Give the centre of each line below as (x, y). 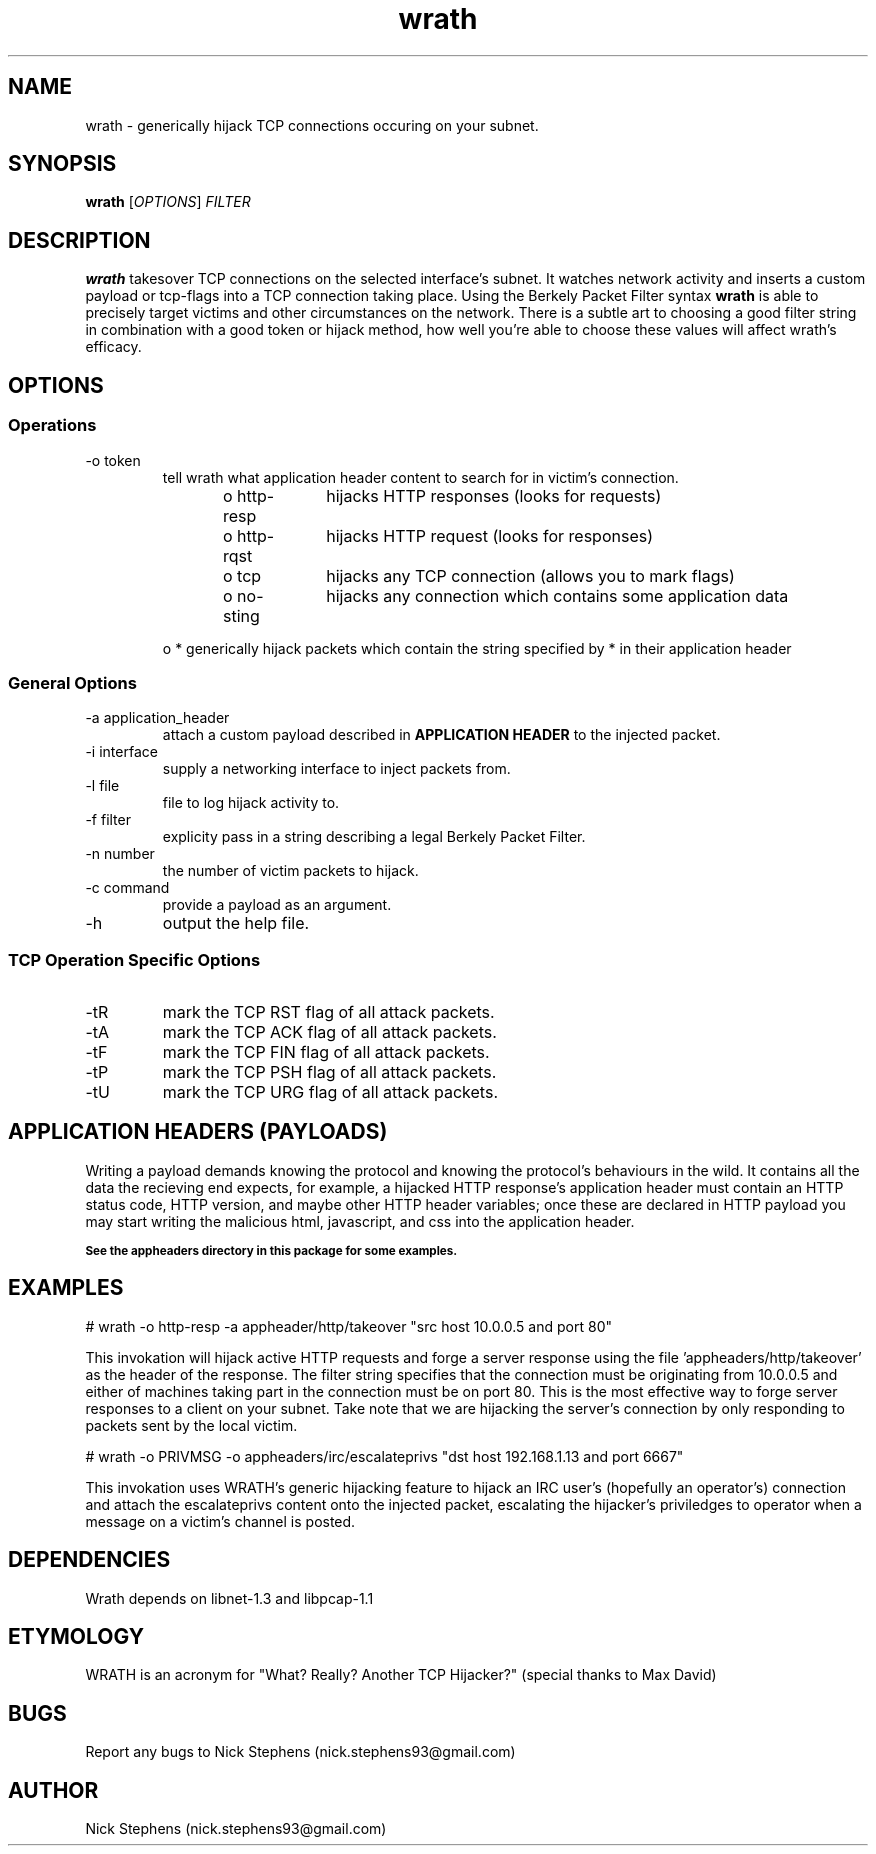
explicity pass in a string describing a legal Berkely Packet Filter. (374, 837)
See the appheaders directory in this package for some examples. (271, 1250)
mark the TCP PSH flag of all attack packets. (329, 1072)
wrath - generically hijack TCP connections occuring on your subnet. (312, 125)
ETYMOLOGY (76, 1636)
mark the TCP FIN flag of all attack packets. (326, 1052)
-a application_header (157, 718)
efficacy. (113, 347)
